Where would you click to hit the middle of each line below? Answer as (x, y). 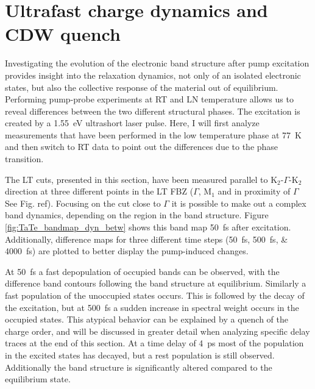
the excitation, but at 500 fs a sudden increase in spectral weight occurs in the (152, 307)
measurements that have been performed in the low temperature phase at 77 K (153, 134)
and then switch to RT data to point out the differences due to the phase (142, 147)
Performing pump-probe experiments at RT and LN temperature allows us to (149, 99)
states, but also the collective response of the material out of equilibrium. (142, 87)
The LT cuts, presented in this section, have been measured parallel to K (141, 179)
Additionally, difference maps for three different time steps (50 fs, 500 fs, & (147, 239)
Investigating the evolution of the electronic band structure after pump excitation (157, 63)
